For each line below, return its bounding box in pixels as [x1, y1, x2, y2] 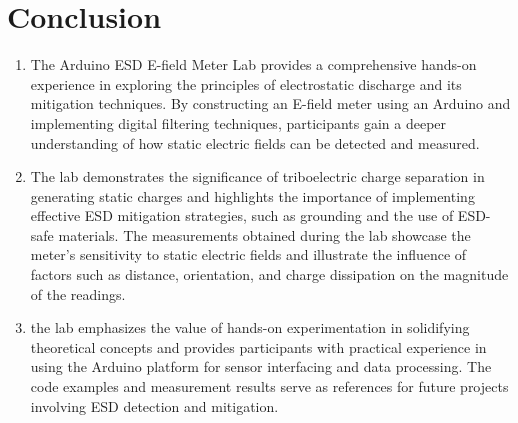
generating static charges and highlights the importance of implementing [30, 185, 475, 206]
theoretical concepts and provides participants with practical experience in [30, 336, 487, 357]
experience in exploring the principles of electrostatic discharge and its [30, 73, 462, 94]
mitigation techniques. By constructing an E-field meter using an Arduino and [30, 93, 511, 114]
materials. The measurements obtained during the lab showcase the [58, 224, 471, 245]
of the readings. [30, 283, 126, 304]
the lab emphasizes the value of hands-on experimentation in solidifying [30, 317, 470, 338]
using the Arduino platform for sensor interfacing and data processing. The [30, 356, 492, 377]
